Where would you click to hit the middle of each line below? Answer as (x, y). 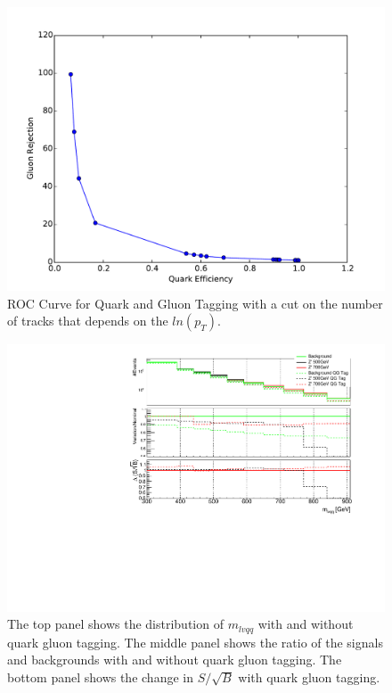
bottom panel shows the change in (100, 677)
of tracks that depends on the (88, 321)
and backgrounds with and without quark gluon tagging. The (175, 660)
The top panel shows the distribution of (115, 624)
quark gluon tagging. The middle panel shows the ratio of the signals (195, 642)
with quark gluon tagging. (309, 677)
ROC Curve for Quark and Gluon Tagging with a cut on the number (195, 303)
